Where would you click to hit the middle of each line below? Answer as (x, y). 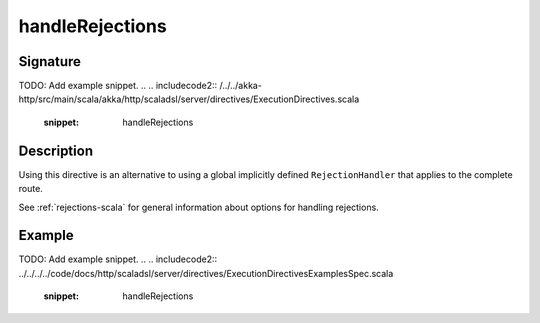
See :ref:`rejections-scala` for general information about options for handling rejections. (198, 207)
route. (31, 189)
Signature (50, 61)
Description (56, 150)
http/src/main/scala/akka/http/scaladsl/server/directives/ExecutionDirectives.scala (189, 99)
